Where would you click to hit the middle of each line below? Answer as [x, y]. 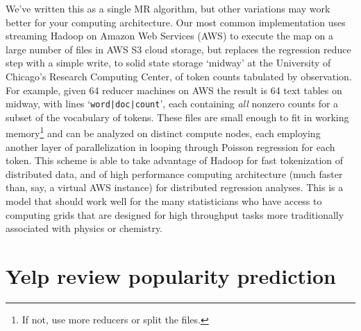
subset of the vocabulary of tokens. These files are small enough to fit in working [177, 117]
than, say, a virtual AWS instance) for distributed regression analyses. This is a [175, 187]
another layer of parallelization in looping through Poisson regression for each [170, 146]
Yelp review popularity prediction [171, 276]
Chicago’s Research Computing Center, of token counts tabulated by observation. [179, 76]
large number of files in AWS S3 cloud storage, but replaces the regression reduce [178, 49]
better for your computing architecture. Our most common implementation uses [176, 22]
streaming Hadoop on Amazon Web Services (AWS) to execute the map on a [169, 36]
